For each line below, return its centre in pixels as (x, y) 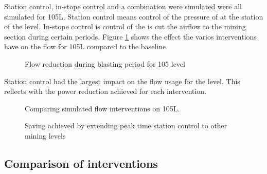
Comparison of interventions (81, 163)
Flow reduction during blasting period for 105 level (105, 63)
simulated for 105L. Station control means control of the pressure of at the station (134, 16)
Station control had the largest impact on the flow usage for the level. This (122, 81)
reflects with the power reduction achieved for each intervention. (105, 91)
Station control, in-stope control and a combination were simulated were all (123, 6)
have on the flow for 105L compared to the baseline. (86, 46)
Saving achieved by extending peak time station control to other (126, 125)
